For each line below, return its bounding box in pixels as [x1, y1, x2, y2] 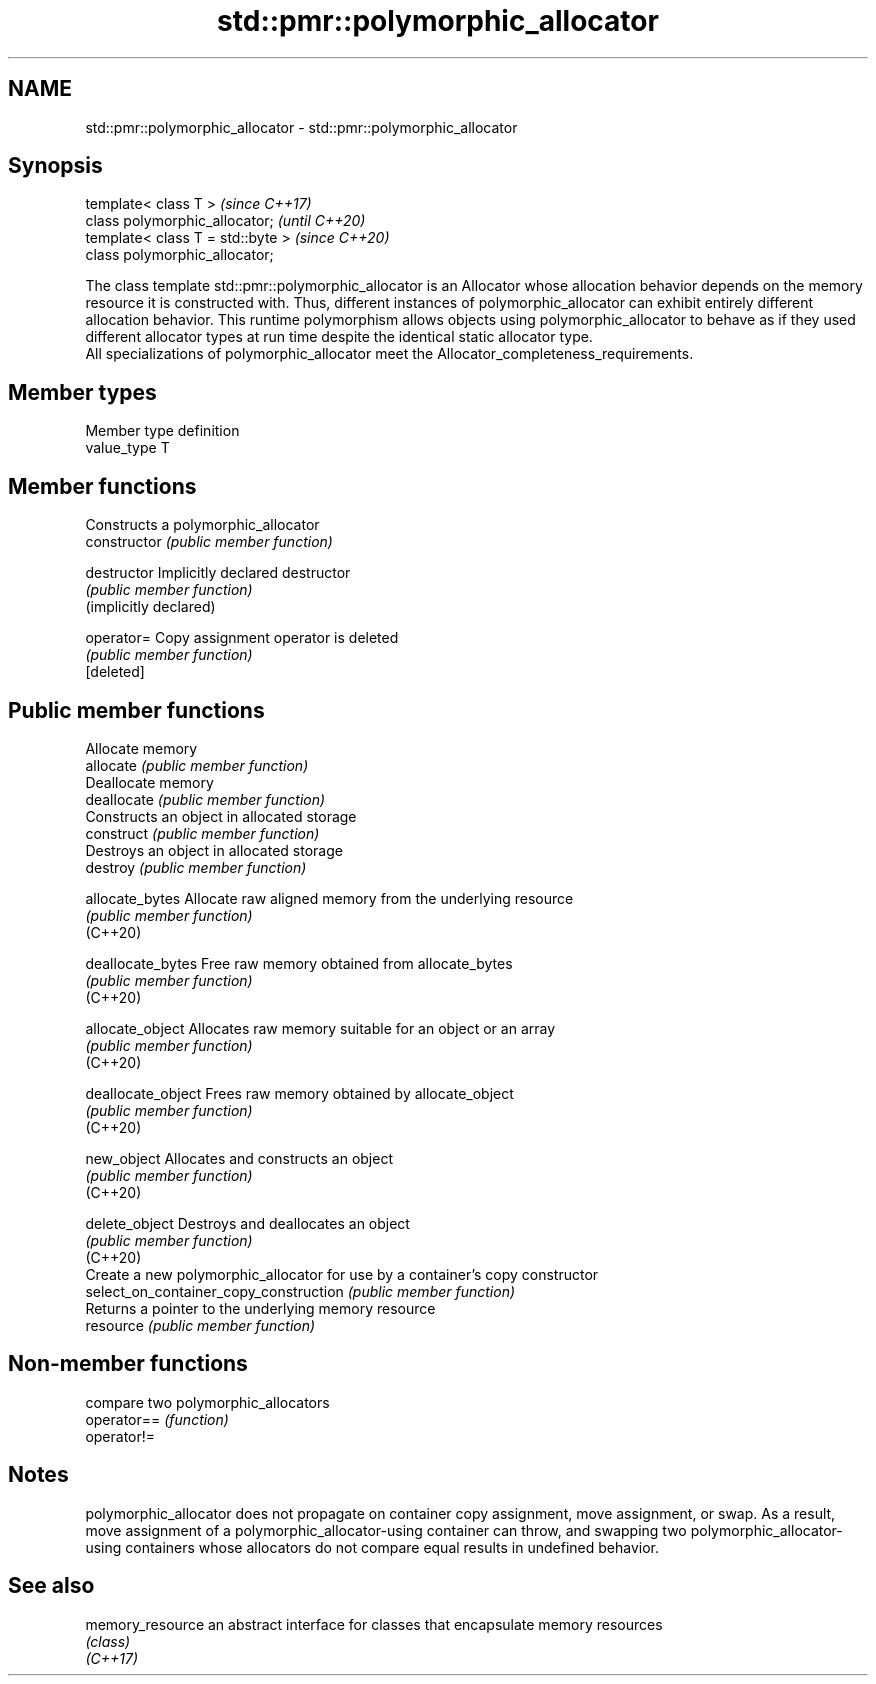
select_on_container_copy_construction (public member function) [85, 1282, 516, 1300]
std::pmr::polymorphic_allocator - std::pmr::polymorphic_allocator [85, 118, 518, 136]
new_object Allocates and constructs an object [85, 1149, 393, 1167]
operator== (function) [85, 1410, 229, 1428]
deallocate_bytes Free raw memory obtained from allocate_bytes [85, 954, 513, 972]
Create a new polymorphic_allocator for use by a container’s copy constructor [85, 1265, 599, 1283]
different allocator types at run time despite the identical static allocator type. [85, 328, 593, 346]
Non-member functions [8, 1351, 248, 1377]
